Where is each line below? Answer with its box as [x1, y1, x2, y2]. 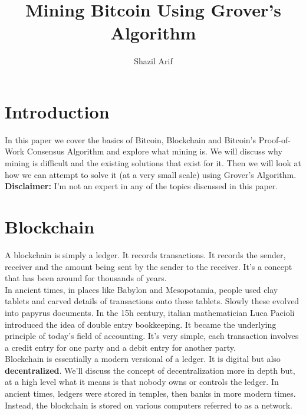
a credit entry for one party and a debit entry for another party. [5, 341, 236, 353]
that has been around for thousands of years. [5, 272, 167, 284]
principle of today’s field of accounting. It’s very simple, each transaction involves [5, 330, 299, 342]
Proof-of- [258, 133, 291, 146]
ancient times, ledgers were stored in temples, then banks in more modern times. [5, 387, 296, 400]
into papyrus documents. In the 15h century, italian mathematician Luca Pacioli [5, 306, 295, 318]
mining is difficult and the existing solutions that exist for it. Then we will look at [5, 157, 301, 169]
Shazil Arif [134, 55, 173, 67]
